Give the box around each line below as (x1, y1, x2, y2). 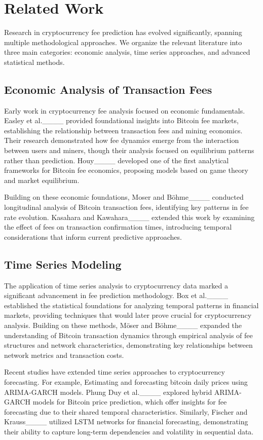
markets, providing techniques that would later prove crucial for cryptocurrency (4, 310, 252, 320)
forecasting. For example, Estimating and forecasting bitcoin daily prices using (4, 376, 248, 387)
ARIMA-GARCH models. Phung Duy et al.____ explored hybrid (4, 386, 212, 397)
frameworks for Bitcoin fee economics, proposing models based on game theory (4, 165, 248, 175)
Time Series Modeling (4, 256, 122, 272)
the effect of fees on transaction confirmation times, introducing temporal (4, 222, 232, 232)
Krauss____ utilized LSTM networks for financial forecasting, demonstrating (4, 416, 248, 427)
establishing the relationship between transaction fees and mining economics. (4, 125, 243, 135)
